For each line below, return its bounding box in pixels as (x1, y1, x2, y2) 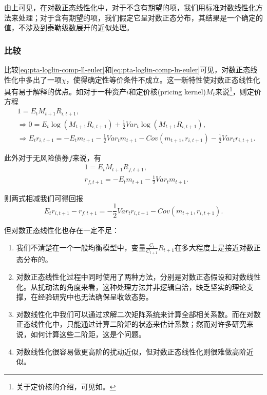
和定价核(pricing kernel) (128, 86, 206, 96)
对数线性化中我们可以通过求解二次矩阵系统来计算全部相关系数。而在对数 (16, 308, 261, 319)
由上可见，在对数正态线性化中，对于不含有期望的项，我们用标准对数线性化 (4, 2, 256, 12)
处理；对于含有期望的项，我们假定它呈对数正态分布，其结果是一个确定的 (18, 12, 263, 23)
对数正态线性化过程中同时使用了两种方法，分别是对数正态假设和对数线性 (16, 271, 261, 282)
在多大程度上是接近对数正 (174, 242, 261, 252)
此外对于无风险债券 (4, 152, 69, 163)
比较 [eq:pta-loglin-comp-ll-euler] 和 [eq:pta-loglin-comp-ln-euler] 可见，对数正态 (4, 64, 251, 74)
